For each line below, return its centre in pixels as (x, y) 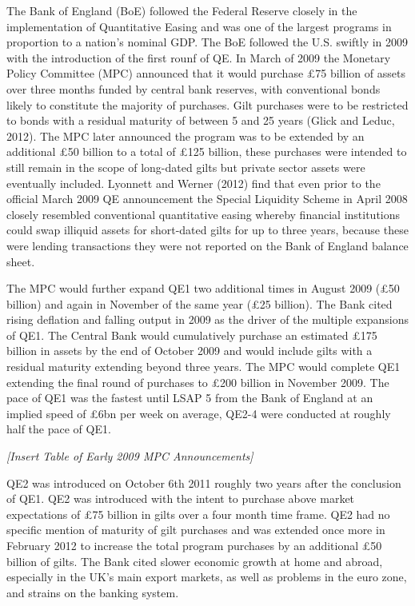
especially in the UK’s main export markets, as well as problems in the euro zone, (207, 577)
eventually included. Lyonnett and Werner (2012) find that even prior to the (194, 183)
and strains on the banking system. (93, 592)
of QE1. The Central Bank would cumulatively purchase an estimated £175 (192, 335)
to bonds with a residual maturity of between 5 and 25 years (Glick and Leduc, (201, 120)
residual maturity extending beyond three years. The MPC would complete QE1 (204, 367)
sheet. (21, 261)
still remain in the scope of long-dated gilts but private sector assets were (186, 167)
